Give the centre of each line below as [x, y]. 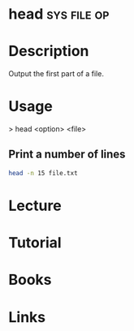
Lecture [35, 206]
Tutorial [35, 243]
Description [49, 52]
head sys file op [59, 14]
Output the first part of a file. [56, 74]
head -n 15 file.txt [43, 173]
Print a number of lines [67, 155]
